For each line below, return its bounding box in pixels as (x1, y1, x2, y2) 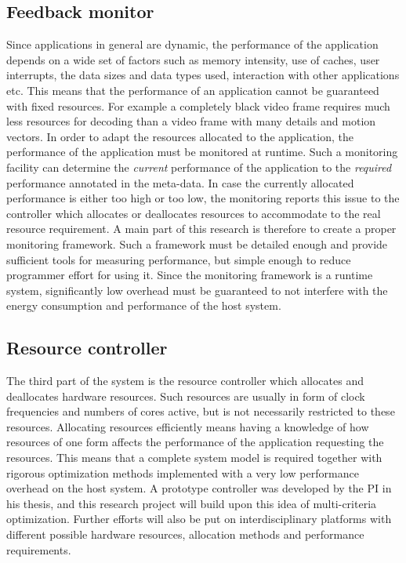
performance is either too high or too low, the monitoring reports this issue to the (6, 190, 400, 206)
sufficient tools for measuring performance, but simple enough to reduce (6, 251, 351, 267)
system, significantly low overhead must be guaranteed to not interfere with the (6, 281, 388, 298)
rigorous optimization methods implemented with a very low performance (6, 464, 359, 481)
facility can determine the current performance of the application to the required (6, 158, 392, 175)
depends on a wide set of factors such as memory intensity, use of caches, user (6, 51, 380, 67)
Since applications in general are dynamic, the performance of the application (6, 36, 379, 53)
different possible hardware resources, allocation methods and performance (6, 526, 364, 543)
